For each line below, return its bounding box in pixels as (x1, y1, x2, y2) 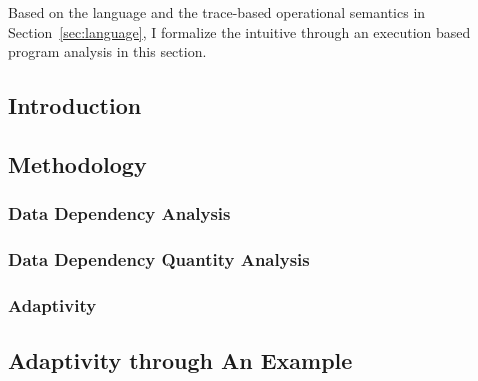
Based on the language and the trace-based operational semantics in (8, 2, 426, 22)
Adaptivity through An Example (8, 345, 353, 376)
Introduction (8, 90, 142, 121)
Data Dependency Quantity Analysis (8, 247, 310, 272)
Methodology (8, 148, 147, 179)
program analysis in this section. (8, 41, 207, 62)
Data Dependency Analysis (8, 201, 231, 226)
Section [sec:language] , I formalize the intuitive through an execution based (8, 21, 471, 42)
